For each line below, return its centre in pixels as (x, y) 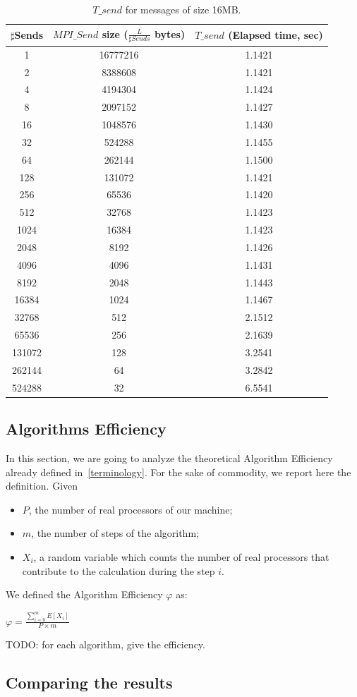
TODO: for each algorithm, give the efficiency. (105, 644)
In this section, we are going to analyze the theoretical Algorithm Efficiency (169, 458)
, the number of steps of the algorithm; (115, 533)
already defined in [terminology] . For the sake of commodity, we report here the (178, 472)
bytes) (170, 34)
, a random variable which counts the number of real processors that (181, 556)
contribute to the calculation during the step (119, 570)
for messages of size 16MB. (183, 9)
